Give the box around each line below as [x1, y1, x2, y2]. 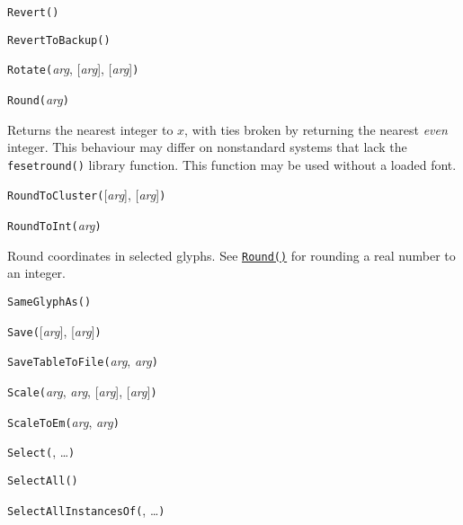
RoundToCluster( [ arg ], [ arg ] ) [7, 185, 166, 204]
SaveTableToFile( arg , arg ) [7, 351, 158, 370]
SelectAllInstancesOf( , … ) [7, 500, 165, 519]
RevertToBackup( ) [7, 33, 111, 47]
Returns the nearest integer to [7, 120, 174, 138]
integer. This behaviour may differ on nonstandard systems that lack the [7, 138, 407, 156]
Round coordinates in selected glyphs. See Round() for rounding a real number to [7, 245, 456, 264]
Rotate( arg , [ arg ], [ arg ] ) [7, 59, 139, 78]
